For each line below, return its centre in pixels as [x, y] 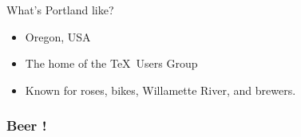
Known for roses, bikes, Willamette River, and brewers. [160, 90]
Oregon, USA [58, 36]
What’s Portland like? [60, 10]
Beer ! [27, 125]
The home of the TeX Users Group [111, 63]
